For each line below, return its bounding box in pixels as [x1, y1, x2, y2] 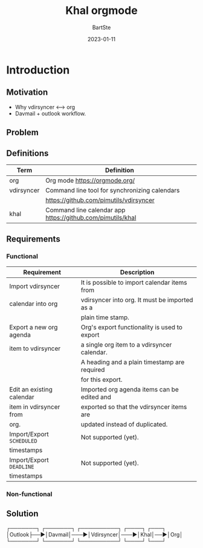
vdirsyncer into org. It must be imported [80, 296, 193, 304]
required [80, 365, 105, 374]
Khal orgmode [65, 4, 138, 18]
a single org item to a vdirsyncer [80, 340, 172, 349]
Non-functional [6, 490, 53, 498]
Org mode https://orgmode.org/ [45, 176, 135, 184]
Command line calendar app [45, 206, 126, 214]
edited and [80, 393, 112, 401]
